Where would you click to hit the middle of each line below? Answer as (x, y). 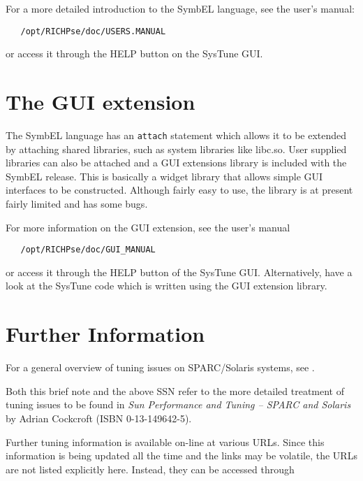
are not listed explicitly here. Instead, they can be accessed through (150, 469)
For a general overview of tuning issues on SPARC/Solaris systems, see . (160, 367)
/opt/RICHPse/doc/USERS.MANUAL (93, 31)
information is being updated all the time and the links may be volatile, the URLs (181, 455)
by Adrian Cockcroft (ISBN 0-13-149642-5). (99, 418)
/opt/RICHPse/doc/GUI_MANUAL (88, 250)
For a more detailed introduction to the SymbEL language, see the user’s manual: (180, 8)
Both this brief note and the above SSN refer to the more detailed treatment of (175, 390)
